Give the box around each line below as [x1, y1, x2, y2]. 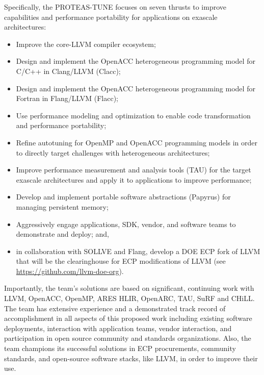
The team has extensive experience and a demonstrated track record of [4, 303, 226, 313]
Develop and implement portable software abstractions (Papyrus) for [16, 191, 231, 202]
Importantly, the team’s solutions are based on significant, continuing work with [4, 283, 254, 293]
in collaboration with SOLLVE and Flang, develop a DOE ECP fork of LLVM [16, 245, 260, 256]
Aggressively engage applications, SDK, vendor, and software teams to [16, 218, 236, 229]
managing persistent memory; [16, 201, 109, 212]
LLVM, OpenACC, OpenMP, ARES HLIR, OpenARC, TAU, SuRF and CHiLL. [4, 293, 255, 304]
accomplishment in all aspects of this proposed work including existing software [4, 313, 252, 323]
